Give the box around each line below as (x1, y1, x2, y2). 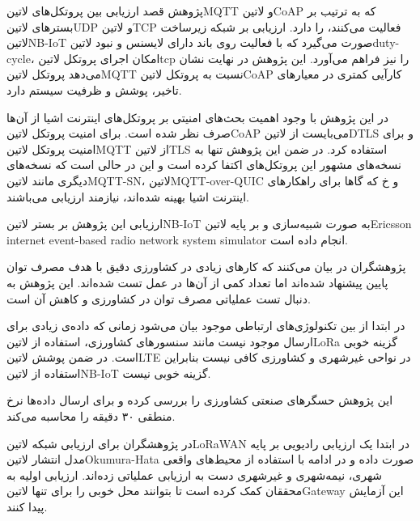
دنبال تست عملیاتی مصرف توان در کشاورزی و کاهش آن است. (6, 290, 311, 307)
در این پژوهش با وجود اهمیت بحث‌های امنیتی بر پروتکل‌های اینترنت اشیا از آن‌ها (6, 108, 389, 125)
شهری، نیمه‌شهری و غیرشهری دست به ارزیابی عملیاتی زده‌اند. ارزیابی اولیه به (6, 466, 383, 483)
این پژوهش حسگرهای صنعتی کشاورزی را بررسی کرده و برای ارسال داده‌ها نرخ (6, 392, 393, 409)
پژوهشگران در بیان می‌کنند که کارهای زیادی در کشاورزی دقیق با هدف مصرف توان (6, 258, 406, 275)
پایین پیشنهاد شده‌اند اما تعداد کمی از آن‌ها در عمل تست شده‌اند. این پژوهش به (6, 273, 388, 290)
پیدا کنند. (6, 498, 48, 515)
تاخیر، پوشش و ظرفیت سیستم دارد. (6, 81, 182, 98)
